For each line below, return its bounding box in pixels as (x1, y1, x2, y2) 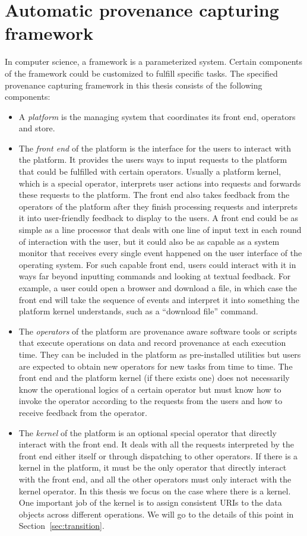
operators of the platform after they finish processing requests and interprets (18, 200, 297, 212)
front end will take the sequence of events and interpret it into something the (18, 293, 299, 305)
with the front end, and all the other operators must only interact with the (18, 472, 292, 485)
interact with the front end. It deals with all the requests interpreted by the (18, 438, 294, 450)
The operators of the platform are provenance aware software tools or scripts (18, 324, 297, 337)
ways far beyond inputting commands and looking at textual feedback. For (18, 270, 291, 282)
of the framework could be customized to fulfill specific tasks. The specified (5, 67, 278, 79)
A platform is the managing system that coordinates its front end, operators (18, 110, 296, 122)
